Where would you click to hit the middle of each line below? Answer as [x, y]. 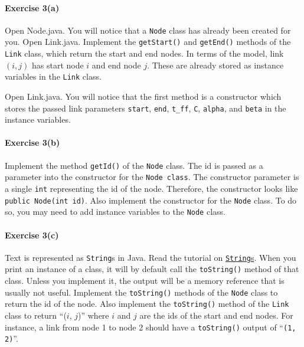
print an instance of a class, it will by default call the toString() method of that [152, 269]
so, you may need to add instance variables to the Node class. [115, 212]
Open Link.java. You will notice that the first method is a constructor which [143, 96]
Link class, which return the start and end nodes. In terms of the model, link [144, 53]
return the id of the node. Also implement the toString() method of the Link [147, 304]
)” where [94, 315]
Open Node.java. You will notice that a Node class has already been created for [148, 30]
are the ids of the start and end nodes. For [216, 315]
